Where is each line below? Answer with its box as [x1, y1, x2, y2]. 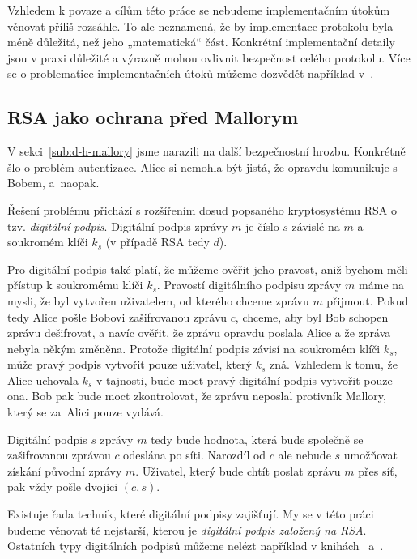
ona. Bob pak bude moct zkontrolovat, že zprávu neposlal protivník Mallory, [7, 387, 386, 404]
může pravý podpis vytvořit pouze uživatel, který [7, 356, 252, 373]
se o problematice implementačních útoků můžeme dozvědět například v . [7, 65, 374, 82]
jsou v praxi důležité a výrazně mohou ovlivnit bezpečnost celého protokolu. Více [7, 49, 411, 66]
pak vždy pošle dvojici [7, 478, 118, 495]
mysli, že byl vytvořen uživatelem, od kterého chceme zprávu [7, 292, 309, 309]
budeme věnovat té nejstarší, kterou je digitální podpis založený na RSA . [7, 521, 367, 538]
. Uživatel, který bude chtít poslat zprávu [135, 462, 341, 479]
